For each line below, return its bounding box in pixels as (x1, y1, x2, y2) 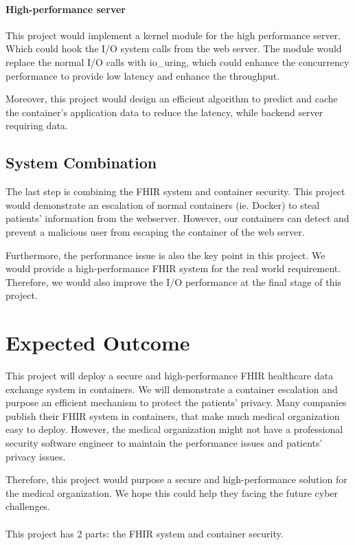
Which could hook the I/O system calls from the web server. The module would (5, 41, 342, 56)
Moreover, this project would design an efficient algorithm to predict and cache (5, 91, 338, 106)
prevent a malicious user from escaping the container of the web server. (5, 224, 305, 238)
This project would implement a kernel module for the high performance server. (5, 27, 341, 42)
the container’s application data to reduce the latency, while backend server (5, 104, 323, 119)
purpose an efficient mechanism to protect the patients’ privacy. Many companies (5, 395, 347, 410)
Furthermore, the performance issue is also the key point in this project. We (5, 247, 325, 262)
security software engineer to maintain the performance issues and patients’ (5, 436, 323, 449)
